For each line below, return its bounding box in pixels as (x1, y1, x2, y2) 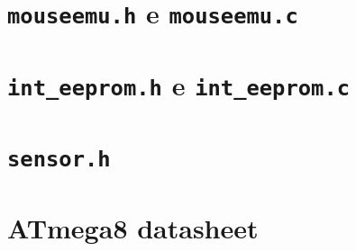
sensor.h (7, 147, 111, 173)
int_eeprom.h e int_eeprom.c (7, 66, 351, 103)
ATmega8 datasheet (7, 209, 259, 246)
